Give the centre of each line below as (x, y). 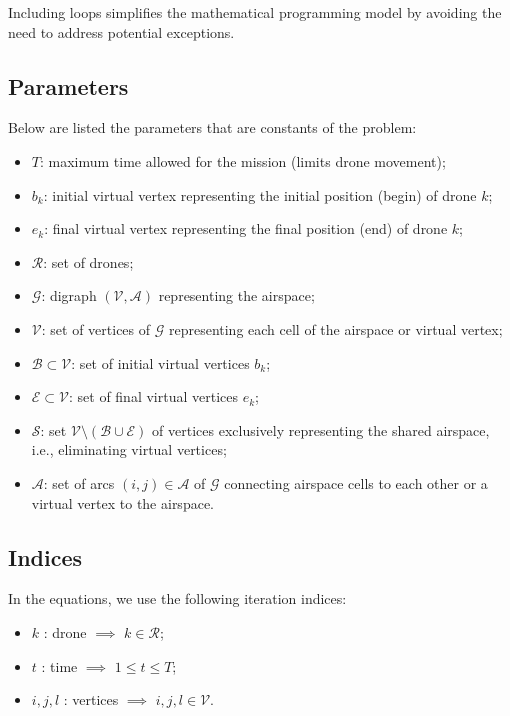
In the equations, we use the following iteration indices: (177, 598)
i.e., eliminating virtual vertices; (129, 449)
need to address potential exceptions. (121, 31)
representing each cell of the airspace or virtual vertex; (335, 328)
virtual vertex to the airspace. (122, 502)
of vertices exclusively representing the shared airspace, (321, 429)
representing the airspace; (236, 295)
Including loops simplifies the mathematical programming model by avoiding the (255, 12)
